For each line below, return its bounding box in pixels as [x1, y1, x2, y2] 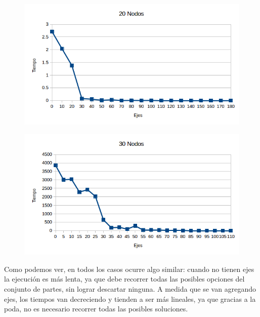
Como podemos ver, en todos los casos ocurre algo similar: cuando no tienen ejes [4, 263, 254, 274]
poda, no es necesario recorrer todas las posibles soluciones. [4, 303, 188, 314]
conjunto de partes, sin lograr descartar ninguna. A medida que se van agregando [4, 283, 256, 294]
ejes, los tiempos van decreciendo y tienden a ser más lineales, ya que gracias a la [4, 293, 256, 304]
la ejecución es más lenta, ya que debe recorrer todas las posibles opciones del [4, 273, 245, 284]
